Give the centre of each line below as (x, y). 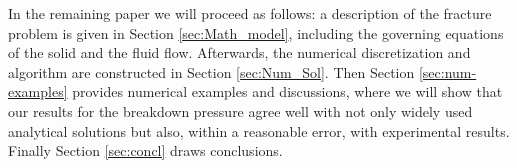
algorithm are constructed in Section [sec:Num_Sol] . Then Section (211, 71)
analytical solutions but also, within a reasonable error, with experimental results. (259, 130)
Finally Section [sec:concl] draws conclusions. (145, 150)
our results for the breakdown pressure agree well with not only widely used (240, 110)
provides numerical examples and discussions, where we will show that (287, 91)
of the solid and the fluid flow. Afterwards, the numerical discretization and (239, 52)
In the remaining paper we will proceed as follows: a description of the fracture (250, 13)
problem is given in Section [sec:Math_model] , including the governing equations (256, 32)
